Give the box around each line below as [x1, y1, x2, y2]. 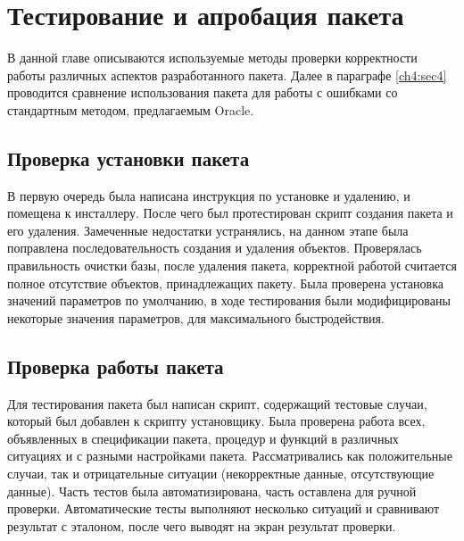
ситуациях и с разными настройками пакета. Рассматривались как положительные [7, 446, 452, 465]
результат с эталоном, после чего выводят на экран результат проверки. [7, 516, 396, 535]
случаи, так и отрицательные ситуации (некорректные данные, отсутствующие [7, 464, 435, 483]
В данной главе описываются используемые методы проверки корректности [7, 48, 418, 67]
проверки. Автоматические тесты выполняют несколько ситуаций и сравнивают [7, 499, 440, 518]
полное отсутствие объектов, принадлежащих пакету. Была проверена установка [7, 273, 443, 292]
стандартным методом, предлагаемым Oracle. [7, 100, 254, 119]
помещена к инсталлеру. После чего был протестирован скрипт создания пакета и [7, 204, 453, 222]
